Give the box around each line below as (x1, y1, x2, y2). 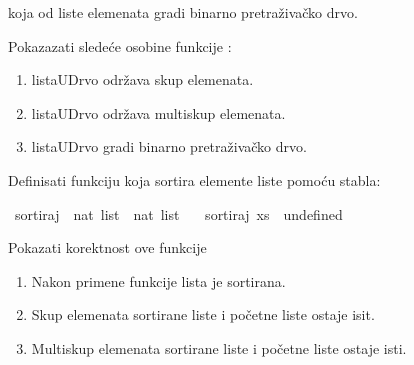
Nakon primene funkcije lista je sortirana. (31, 270, 286, 291)
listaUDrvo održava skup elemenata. (31, 69, 254, 90)
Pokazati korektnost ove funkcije (8, 237, 207, 258)
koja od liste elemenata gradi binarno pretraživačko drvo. (8, 2, 358, 22)
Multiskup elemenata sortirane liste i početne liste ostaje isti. (31, 337, 407, 358)
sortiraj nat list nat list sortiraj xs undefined (14, 203, 343, 224)
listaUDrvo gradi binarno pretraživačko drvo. (31, 136, 307, 157)
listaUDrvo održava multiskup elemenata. (31, 102, 286, 123)
